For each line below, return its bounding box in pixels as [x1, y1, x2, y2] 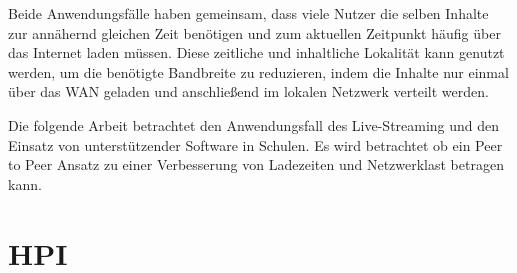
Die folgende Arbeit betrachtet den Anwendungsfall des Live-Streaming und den [8, 114, 500, 135]
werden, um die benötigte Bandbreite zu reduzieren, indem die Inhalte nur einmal [8, 61, 509, 82]
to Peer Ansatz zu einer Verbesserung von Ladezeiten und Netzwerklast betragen [8, 154, 504, 175]
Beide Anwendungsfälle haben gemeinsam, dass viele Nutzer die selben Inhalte [8, 3, 489, 23]
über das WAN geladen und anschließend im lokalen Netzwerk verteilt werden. [8, 81, 489, 102]
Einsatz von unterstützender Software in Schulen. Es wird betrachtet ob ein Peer [8, 134, 503, 155]
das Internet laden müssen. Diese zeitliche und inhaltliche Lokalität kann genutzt [8, 42, 505, 63]
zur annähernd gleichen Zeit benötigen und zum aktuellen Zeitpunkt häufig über [8, 22, 501, 43]
